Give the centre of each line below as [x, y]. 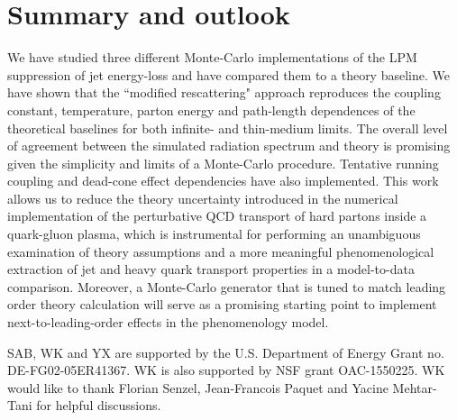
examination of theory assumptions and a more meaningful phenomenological [221, 251]
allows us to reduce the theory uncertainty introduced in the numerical [203, 198]
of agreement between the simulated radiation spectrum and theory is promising [229, 146]
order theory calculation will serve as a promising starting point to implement [222, 304]
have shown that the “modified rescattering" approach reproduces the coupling [224, 92]
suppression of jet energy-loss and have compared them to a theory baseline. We [228, 74]
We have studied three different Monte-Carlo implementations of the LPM [212, 57]
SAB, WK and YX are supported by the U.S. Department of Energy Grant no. [226, 352]
